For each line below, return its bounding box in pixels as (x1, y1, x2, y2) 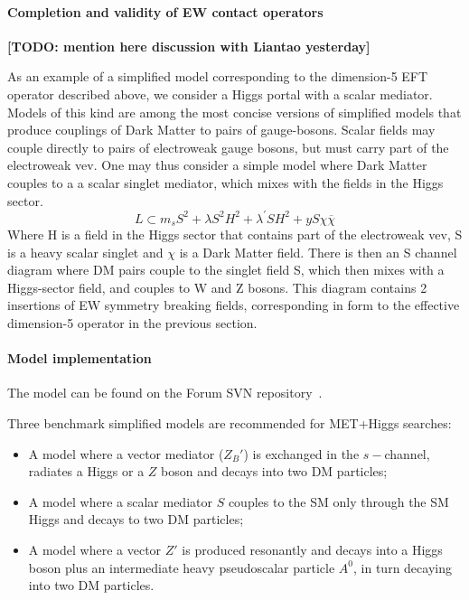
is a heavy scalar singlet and (7, 242, 164, 261)
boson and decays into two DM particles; (161, 462, 388, 481)
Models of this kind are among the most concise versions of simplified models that (7, 102, 462, 121)
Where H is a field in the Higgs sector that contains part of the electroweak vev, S (7, 225, 463, 244)
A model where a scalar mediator (28, 492, 212, 511)
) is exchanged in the (243, 444, 360, 463)
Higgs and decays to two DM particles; (28, 510, 244, 529)
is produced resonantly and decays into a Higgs (182, 540, 443, 559)
